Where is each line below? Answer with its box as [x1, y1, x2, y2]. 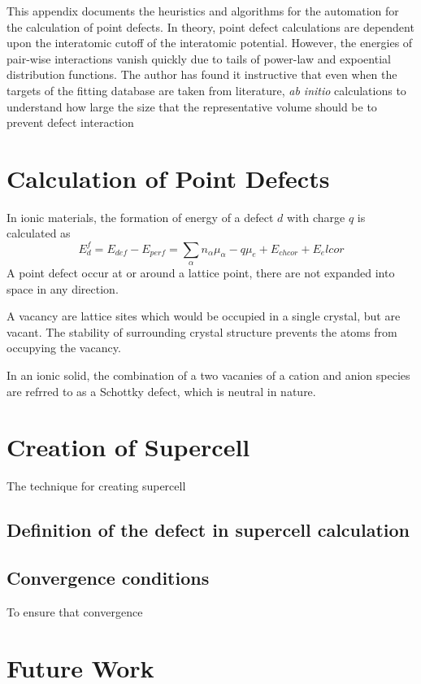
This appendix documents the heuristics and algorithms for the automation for [7, 2, 399, 19]
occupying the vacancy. [7, 339, 121, 356]
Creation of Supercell [7, 430, 250, 464]
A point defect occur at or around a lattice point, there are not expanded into [7, 264, 395, 281]
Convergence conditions [7, 565, 210, 590]
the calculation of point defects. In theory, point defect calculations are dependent [7, 18, 414, 35]
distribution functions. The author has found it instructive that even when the [7, 66, 397, 83]
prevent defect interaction [7, 114, 134, 131]
